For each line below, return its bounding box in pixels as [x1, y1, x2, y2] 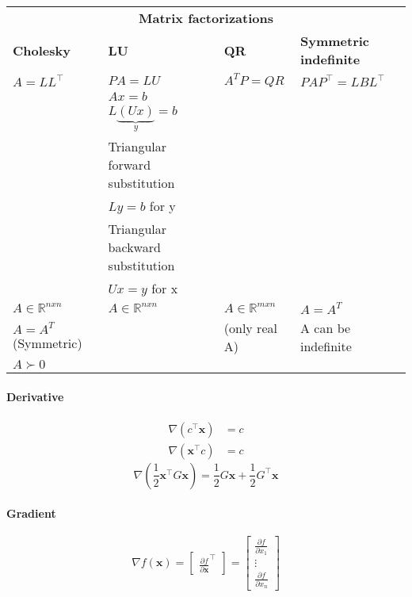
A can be [299, 319, 351, 338]
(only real [223, 319, 277, 338]
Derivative [6, 388, 64, 404]
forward [108, 155, 151, 174]
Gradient [6, 504, 56, 521]
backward [108, 238, 161, 257]
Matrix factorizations [139, 9, 273, 27]
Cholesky [13, 40, 71, 59]
